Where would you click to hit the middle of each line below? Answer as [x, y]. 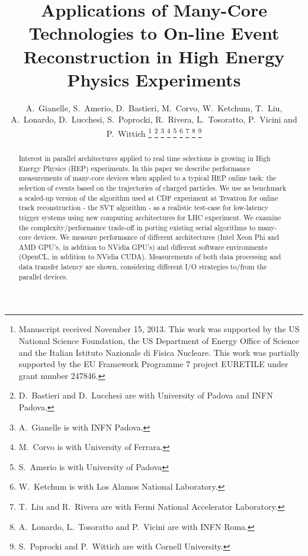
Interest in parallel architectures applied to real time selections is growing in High [145, 158]
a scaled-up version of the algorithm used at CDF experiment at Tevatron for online [148, 197]
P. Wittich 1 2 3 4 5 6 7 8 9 [154, 132]
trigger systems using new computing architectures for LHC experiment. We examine [150, 217]
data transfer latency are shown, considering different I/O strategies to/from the [143, 267]
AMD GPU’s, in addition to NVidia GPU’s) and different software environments [143, 247]
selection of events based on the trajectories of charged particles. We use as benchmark [153, 187]
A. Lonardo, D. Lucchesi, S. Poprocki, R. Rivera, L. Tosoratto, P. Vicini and [154, 119]
